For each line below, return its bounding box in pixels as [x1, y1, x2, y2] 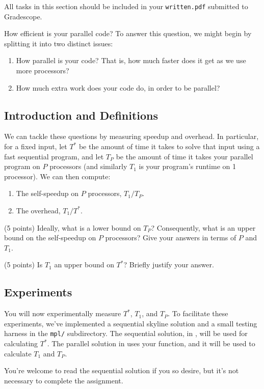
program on [4, 161, 40, 172]
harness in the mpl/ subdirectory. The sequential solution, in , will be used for [4, 328, 248, 339]
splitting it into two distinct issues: [4, 38, 113, 48]
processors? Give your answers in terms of [105, 232, 236, 243]
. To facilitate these [168, 308, 228, 319]
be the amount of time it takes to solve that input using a [78, 141, 260, 152]
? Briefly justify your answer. [123, 259, 214, 270]
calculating [4, 338, 38, 348]
